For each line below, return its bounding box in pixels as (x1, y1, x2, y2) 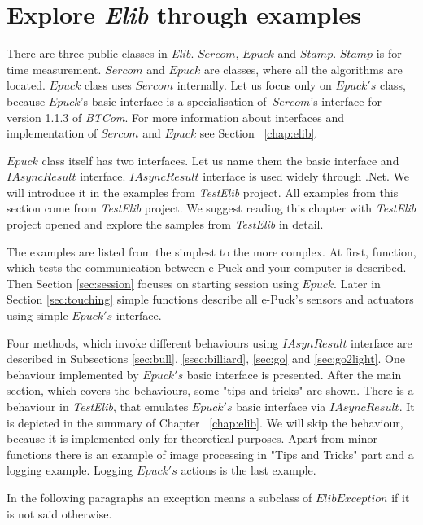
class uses (84, 77, 132, 94)
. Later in (334, 274, 381, 291)
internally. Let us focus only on (177, 77, 332, 94)
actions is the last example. (181, 462, 316, 479)
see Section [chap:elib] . (199, 125, 318, 142)
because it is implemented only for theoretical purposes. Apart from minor (7, 430, 377, 447)
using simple (7, 307, 68, 324)
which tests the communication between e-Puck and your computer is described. (7, 259, 407, 276)
